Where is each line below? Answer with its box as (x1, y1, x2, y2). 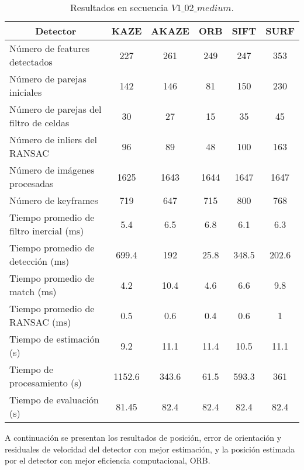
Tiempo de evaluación (9, 393, 99, 406)
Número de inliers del (9, 133, 97, 146)
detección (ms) (9, 254, 70, 268)
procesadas (9, 177, 54, 190)
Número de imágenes (9, 163, 95, 177)
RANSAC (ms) (9, 315, 71, 329)
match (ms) (9, 285, 57, 298)
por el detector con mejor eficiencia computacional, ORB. (5, 454, 210, 466)
